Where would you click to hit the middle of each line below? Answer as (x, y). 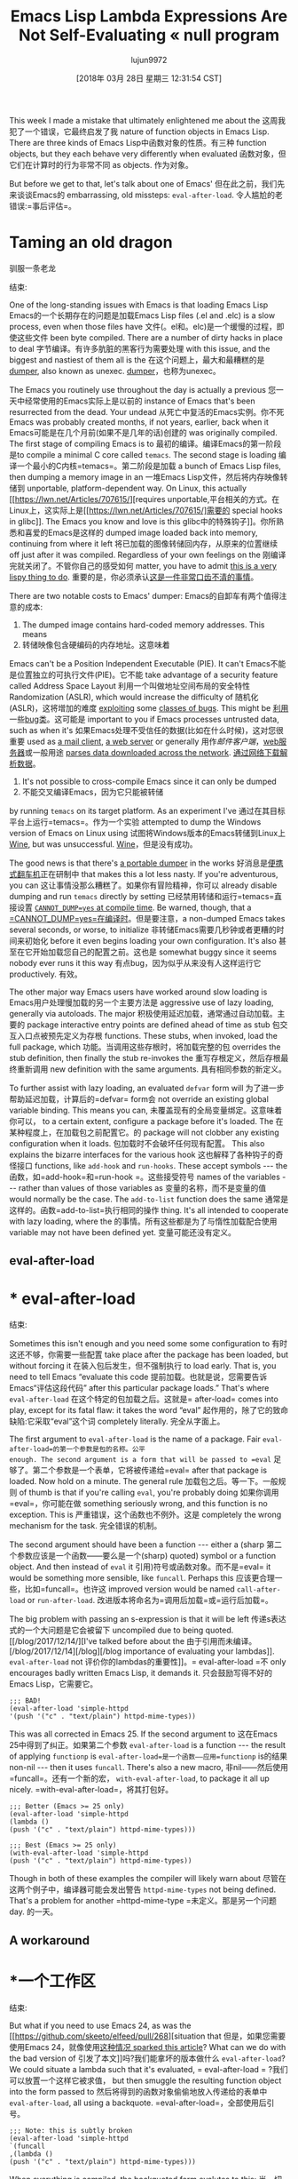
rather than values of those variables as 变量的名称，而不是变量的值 (142, 1187)
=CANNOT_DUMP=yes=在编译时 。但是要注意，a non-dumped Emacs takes (147, 918)
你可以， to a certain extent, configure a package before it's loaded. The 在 (146, 1121)
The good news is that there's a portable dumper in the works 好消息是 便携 (146, 863)
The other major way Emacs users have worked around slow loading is (138, 992)
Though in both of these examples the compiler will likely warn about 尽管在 (148, 1879)
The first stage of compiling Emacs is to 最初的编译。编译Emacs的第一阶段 (145, 443)
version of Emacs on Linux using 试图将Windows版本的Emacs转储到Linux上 (148, 833)
